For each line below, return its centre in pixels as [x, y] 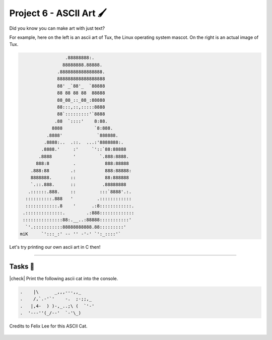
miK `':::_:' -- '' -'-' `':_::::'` [70, 234]
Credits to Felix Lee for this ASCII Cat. [48, 326]
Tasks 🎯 [22, 266]
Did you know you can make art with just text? [57, 28]
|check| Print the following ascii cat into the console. [64, 278]
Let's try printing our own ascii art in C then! [55, 247]
